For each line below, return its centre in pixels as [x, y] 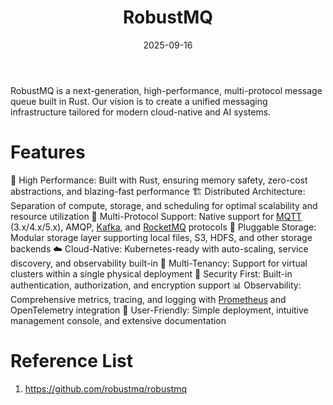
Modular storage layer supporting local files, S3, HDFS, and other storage [161, 237]
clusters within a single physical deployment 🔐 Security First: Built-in [151, 273]
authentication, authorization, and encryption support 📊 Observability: [156, 285]
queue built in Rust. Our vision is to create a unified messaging [139, 101]
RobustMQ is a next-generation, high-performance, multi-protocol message [166, 90]
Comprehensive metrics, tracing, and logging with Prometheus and [148, 299]
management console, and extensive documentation [118, 320]
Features [48, 152]
